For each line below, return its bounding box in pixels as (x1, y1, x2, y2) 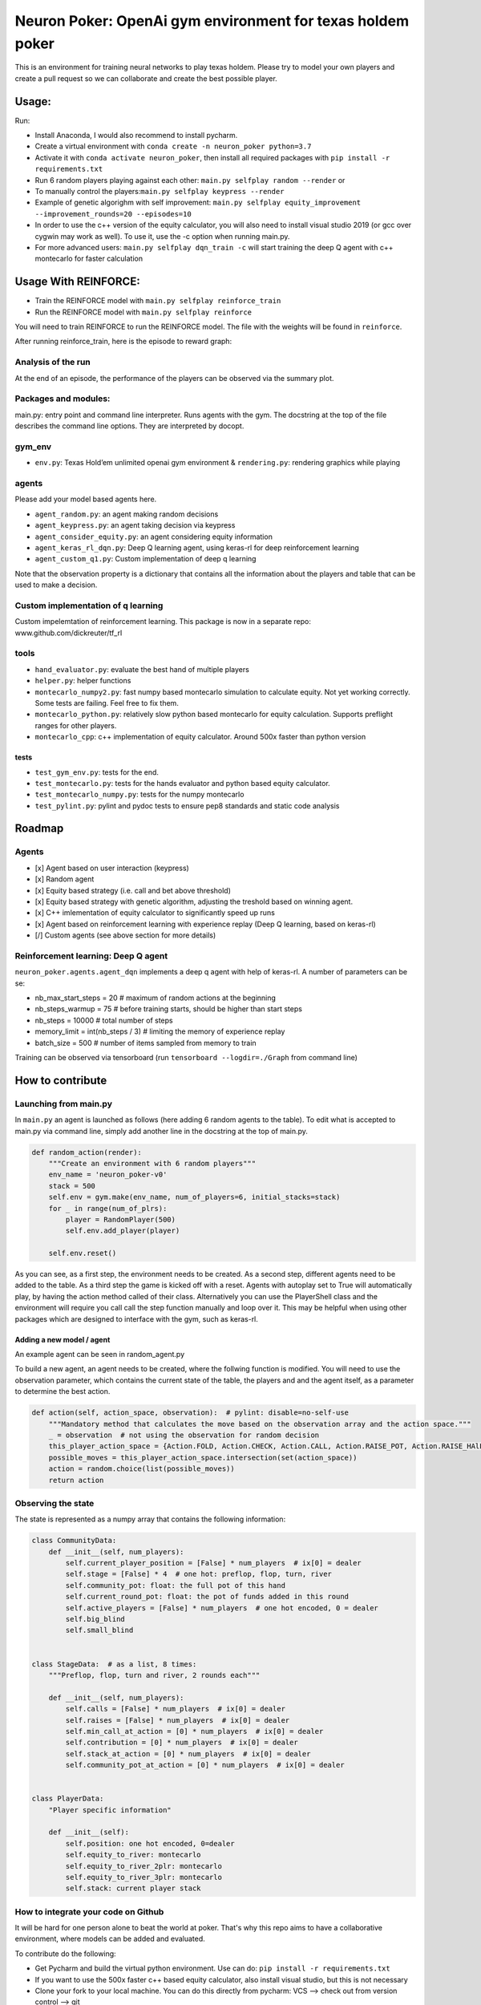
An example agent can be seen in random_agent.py (14, 1350, 185, 1359)
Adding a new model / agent (14, 1335, 111, 1344)
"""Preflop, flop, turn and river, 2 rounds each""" (48, 1671, 261, 1679)
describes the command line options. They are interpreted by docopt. (14, 421, 245, 431)
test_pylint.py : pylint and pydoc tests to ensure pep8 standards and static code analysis (34, 800, 340, 810)
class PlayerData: (31, 1794, 104, 1804)
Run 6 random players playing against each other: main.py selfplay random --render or (34, 175, 346, 184)
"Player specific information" (48, 1805, 172, 1814)
